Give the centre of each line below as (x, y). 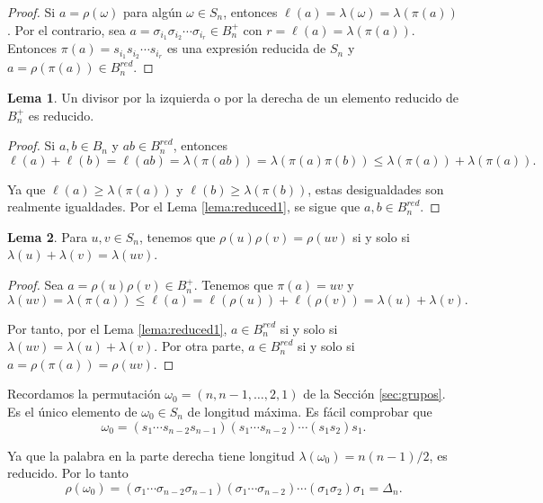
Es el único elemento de (72, 412)
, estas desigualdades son (376, 189)
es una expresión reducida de (246, 48)
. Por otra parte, (199, 346)
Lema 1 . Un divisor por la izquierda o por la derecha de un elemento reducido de (233, 97)
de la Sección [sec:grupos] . (374, 394)
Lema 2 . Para (47, 236)
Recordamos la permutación (84, 394)
